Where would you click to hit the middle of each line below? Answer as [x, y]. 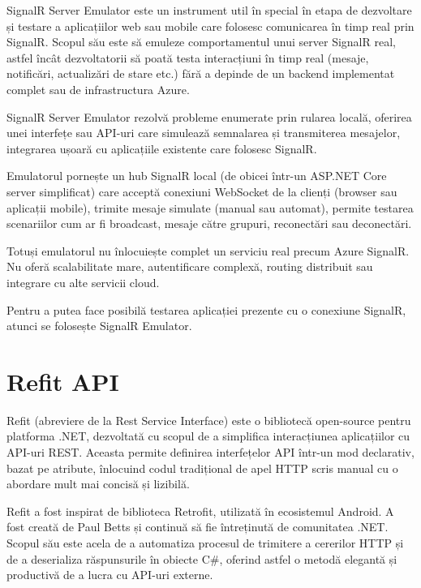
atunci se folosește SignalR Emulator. [99, 326]
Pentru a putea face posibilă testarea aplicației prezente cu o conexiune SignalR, [206, 309]
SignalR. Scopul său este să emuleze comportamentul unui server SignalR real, [201, 42]
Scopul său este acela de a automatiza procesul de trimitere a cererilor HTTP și [205, 542]
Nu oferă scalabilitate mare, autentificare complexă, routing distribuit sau [190, 266]
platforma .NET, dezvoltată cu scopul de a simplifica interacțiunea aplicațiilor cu [208, 436]
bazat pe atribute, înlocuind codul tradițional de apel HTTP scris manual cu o [202, 468]
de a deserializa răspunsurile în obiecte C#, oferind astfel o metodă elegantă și [202, 558]
